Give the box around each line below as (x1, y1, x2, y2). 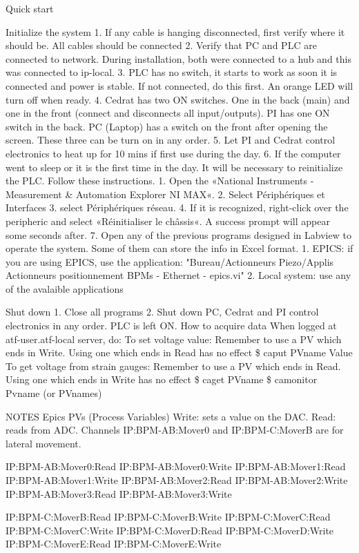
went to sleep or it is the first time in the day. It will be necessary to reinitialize (6, 159, 343, 174)
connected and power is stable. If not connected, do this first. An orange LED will (6, 78, 353, 93)
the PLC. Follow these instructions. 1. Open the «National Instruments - (6, 173, 314, 188)
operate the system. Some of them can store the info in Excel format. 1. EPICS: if (6, 241, 353, 255)
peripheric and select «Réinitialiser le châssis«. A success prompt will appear (6, 213, 330, 228)
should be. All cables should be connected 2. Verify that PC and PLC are (6, 38, 317, 52)
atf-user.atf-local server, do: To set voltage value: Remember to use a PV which (6, 331, 342, 346)
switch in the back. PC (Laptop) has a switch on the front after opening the (6, 119, 328, 133)
